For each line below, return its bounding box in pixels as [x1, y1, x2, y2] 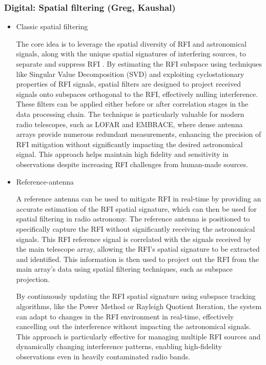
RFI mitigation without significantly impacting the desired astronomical [16, 138, 243, 149]
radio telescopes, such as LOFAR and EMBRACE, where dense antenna [16, 118, 243, 129]
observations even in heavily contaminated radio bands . [16, 351, 190, 362]
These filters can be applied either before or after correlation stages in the [16, 98, 249, 109]
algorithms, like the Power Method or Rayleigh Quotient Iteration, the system [16, 301, 262, 312]
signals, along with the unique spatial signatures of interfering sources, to [16, 48, 246, 59]
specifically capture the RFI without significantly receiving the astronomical [16, 223, 255, 234]
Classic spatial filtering [16, 21, 88, 32]
